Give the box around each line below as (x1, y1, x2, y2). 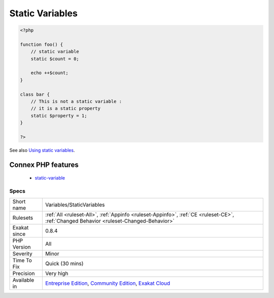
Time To (12, 257, 32, 264)
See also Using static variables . (9, 147, 75, 153)
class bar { (20, 92, 50, 97)
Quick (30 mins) (45, 260, 84, 267)
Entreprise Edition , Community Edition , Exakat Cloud (45, 280, 170, 287)
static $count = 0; (30, 56, 80, 62)
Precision (12, 270, 35, 277)
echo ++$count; (30, 70, 68, 76)
